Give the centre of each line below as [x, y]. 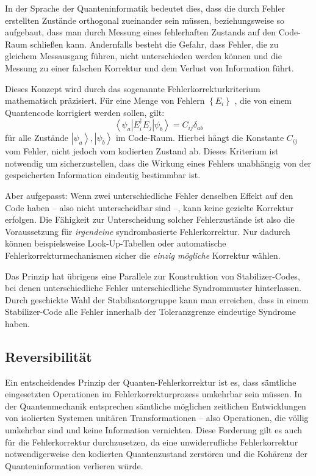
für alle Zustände [37, 138]
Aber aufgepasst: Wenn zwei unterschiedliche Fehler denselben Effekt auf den [149, 195]
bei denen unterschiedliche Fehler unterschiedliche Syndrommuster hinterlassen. [153, 288]
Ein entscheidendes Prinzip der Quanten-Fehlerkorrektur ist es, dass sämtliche [151, 382]
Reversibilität [48, 356]
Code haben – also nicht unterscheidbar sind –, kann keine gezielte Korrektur [149, 207]
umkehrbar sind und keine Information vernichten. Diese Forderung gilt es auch [154, 430]
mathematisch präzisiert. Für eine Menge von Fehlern [105, 100]
